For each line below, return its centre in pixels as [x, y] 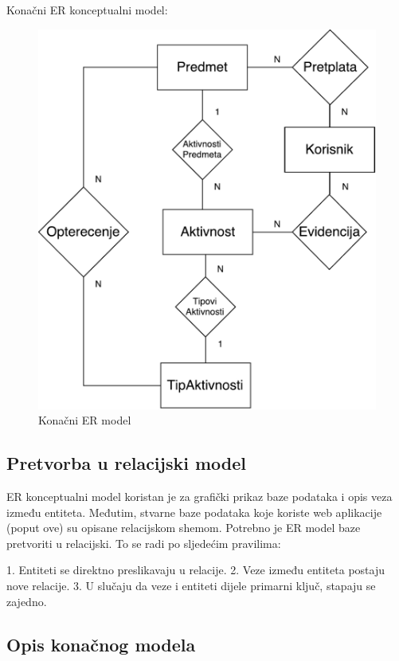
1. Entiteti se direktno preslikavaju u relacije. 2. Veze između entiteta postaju [196, 570]
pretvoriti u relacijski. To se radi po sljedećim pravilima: [144, 543]
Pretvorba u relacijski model [127, 463]
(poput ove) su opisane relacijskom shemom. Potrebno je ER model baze [184, 528]
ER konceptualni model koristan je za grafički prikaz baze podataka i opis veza [199, 497]
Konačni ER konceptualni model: [87, 10]
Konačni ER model [85, 420]
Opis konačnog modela [101, 644]
